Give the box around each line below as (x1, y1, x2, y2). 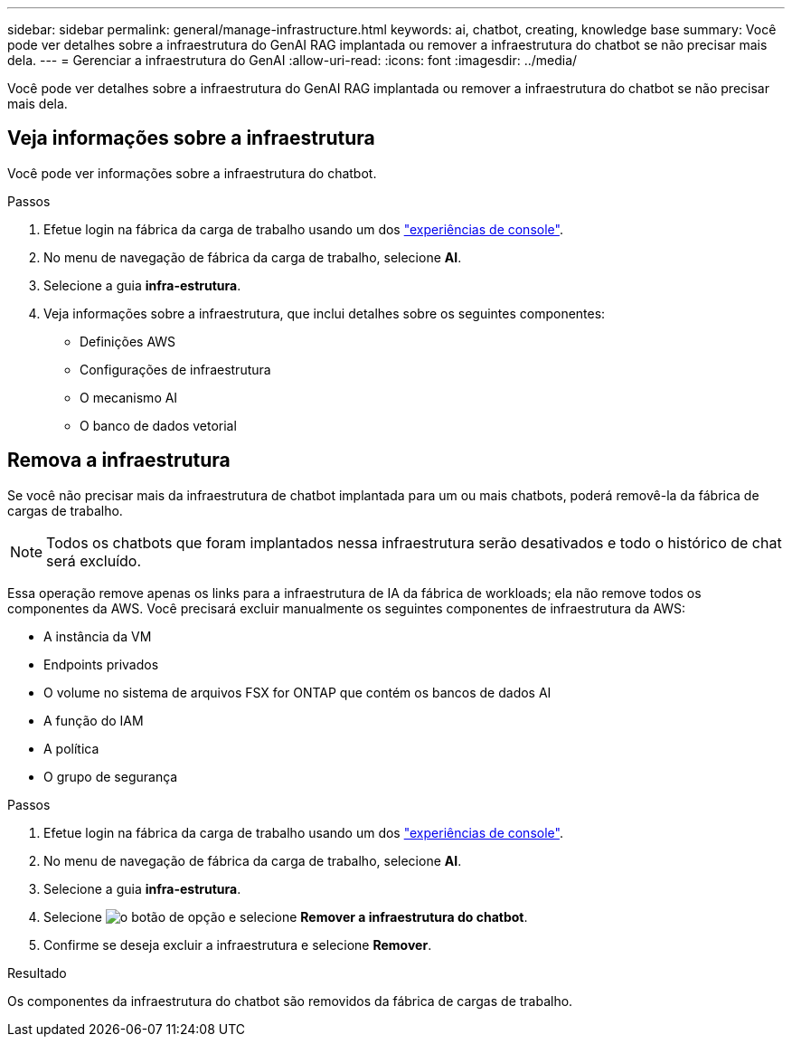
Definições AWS (80, 333, 176, 349)
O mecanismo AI (80, 389, 178, 405)
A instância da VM (43, 628, 152, 644)
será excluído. (46, 551, 142, 570)
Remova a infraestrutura (7, 449, 231, 472)
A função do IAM (43, 712, 144, 728)
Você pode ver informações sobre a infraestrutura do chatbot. (7, 165, 377, 181)
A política (43, 740, 99, 756)
